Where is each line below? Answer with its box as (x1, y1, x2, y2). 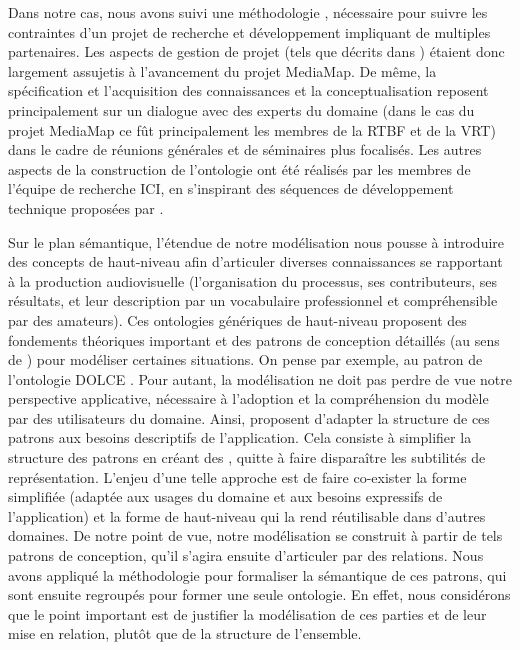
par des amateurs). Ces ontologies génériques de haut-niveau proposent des (8, 309, 467, 330)
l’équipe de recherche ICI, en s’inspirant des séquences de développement (8, 178, 454, 199)
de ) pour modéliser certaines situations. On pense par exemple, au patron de (8, 349, 483, 370)
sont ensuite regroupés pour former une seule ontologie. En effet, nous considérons (8, 584, 511, 605)
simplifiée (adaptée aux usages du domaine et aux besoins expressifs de (8, 486, 443, 507)
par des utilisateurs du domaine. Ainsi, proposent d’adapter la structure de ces (8, 407, 490, 428)
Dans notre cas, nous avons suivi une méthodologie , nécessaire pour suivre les (8, 2, 488, 22)
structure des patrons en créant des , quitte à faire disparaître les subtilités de (8, 447, 486, 468)
